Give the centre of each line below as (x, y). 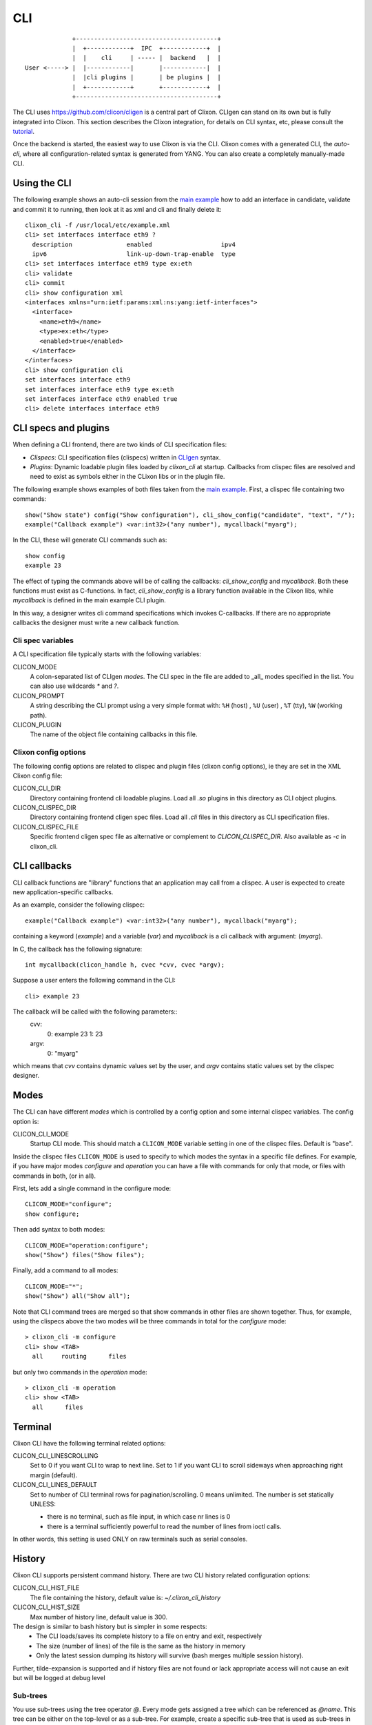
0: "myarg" (63, 1053)
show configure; (52, 1214)
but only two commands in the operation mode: (80, 1372)
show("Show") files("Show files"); (85, 1255)
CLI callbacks (42, 866)
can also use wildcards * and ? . (74, 686)
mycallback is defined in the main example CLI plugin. (90, 600)
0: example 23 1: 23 (75, 1034)
